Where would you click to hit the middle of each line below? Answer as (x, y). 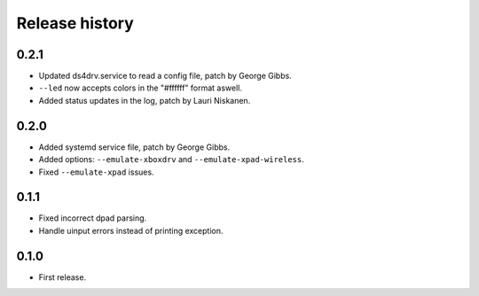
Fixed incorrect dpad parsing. (93, 218)
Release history (75, 23)
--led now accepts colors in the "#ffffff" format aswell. (141, 88)
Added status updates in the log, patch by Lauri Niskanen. (145, 100)
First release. (63, 277)
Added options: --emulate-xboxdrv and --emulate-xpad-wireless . (172, 160)
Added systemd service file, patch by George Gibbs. (134, 147)
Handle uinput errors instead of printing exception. (131, 230)
